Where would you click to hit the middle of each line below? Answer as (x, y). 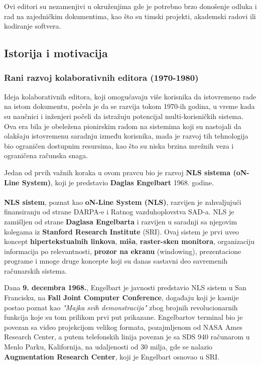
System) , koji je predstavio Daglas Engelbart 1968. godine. (118, 182)
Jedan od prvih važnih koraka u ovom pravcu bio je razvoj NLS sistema (117, 172)
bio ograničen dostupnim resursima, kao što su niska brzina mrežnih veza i (119, 145)
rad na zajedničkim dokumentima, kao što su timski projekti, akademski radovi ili (130, 16)
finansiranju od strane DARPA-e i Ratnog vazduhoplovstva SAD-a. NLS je (119, 212)
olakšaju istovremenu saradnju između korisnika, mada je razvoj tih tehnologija (126, 136)
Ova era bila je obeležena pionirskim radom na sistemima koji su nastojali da (123, 126)
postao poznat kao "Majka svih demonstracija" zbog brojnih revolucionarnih (121, 307)
